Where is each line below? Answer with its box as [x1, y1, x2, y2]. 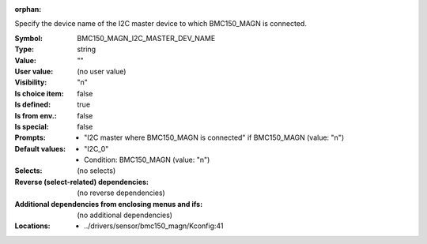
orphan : [14, 5, 42, 13]
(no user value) [77, 66, 127, 76]
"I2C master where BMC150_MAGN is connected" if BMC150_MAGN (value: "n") [84, 133, 344, 142]
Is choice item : [14, 88, 64, 98]
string [77, 44, 96, 54]
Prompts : [14, 133, 47, 142]
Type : [14, 44, 35, 54]
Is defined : [14, 99, 51, 110]
